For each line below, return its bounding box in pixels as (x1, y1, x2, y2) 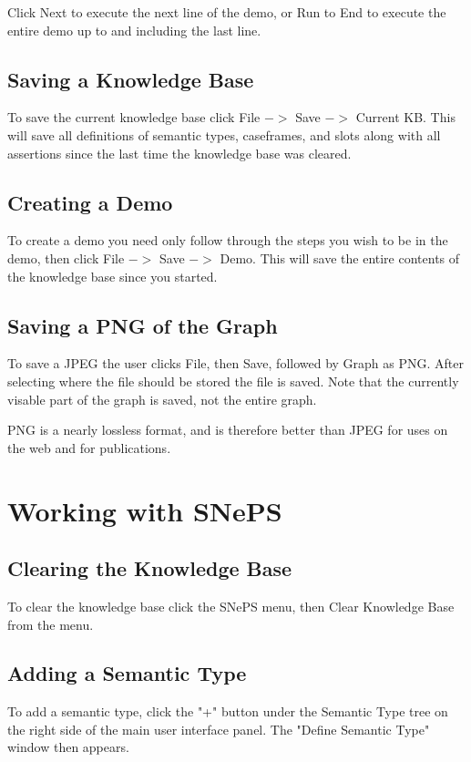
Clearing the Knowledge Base (7, 554, 292, 582)
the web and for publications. (7, 438, 171, 457)
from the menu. (7, 614, 94, 633)
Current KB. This (355, 108, 456, 127)
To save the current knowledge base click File (7, 108, 261, 127)
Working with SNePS (7, 491, 282, 529)
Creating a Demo (7, 188, 173, 216)
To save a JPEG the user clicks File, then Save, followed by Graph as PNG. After (7, 354, 465, 373)
